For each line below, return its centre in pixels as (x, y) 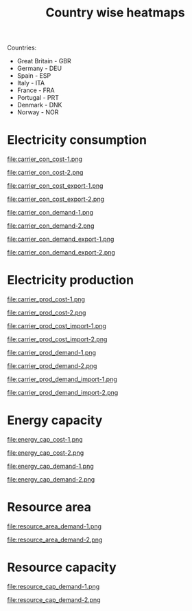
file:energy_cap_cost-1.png (45, 439)
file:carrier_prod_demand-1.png (51, 353)
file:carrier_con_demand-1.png (50, 213)
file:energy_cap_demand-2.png (51, 479)
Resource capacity (62, 567)
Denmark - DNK (40, 105)
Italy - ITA (31, 83)
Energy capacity (55, 420)
